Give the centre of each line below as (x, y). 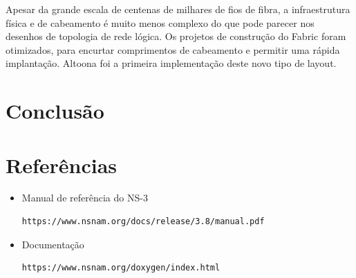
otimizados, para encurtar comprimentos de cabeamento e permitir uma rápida (173, 49)
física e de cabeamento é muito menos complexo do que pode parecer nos (160, 22)
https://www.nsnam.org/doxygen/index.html (121, 268)
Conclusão (55, 111)
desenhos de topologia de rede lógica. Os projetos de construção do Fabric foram (176, 36)
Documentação (53, 244)
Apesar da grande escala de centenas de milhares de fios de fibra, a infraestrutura (178, 9)
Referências (62, 165)
